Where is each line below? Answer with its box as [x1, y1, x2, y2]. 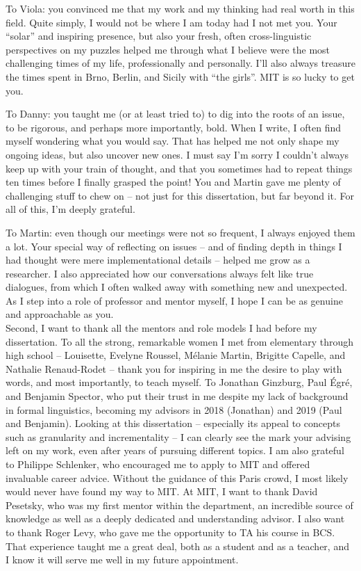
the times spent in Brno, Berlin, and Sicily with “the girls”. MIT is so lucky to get [6, 69, 355, 83]
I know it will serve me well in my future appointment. [6, 552, 239, 567]
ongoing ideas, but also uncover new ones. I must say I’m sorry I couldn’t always [6, 147, 349, 161]
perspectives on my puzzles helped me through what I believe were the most [6, 42, 330, 56]
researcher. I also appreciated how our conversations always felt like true [6, 266, 314, 280]
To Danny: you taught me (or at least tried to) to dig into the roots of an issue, [6, 106, 345, 121]
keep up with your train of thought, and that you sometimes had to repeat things [6, 161, 353, 175]
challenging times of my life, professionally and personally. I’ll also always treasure [6, 56, 355, 70]
